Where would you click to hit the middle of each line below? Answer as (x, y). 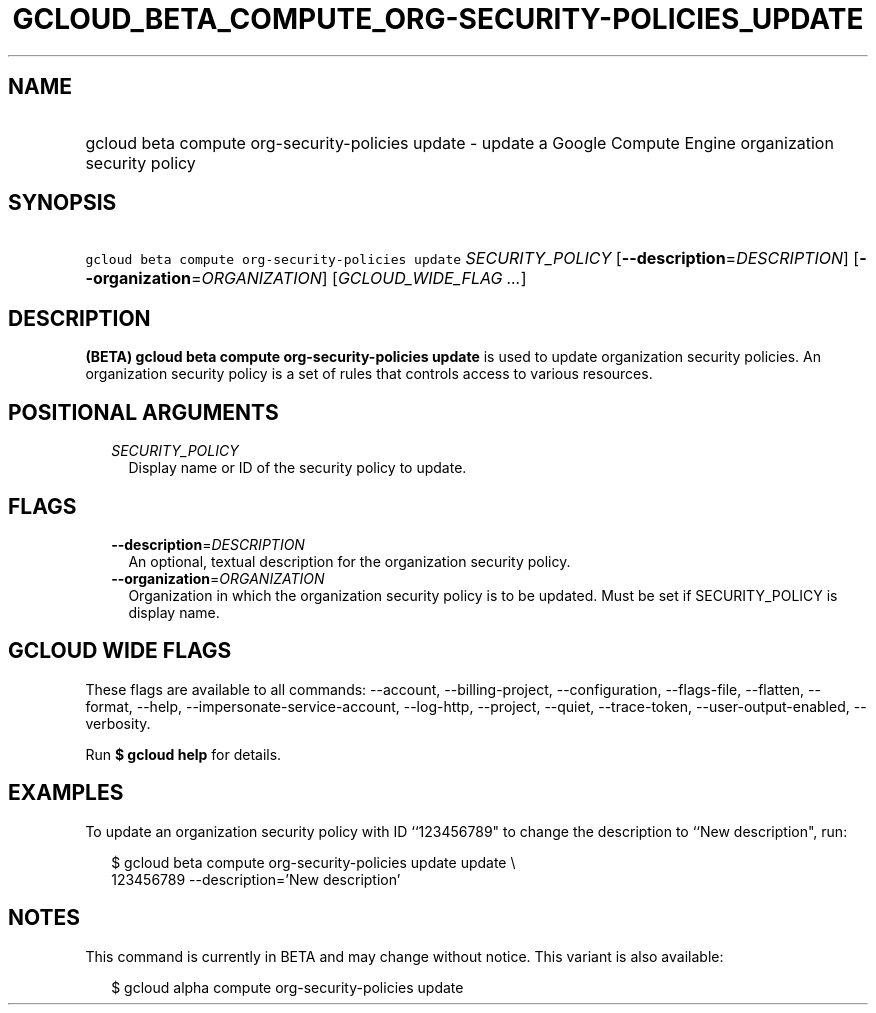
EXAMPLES (66, 793)
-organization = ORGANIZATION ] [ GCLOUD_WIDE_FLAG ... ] (306, 278)
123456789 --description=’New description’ (256, 879)
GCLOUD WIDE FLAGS (120, 651)
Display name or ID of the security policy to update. (297, 468)
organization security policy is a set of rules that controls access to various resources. (369, 374)
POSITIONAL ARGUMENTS (143, 412)
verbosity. (118, 723)
